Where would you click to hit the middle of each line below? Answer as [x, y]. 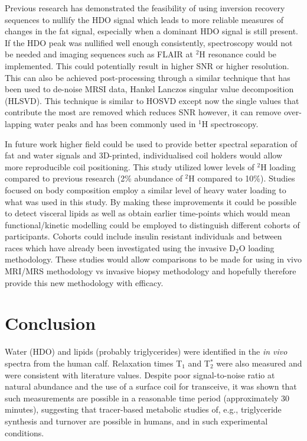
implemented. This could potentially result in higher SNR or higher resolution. [147, 65]
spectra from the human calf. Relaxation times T [94, 363]
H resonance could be [238, 54]
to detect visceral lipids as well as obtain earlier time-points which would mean [148, 213]
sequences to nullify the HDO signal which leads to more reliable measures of [144, 19]
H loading [278, 166]
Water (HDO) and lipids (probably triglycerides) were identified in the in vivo [146, 351]
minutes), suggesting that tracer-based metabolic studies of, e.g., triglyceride [143, 409]
